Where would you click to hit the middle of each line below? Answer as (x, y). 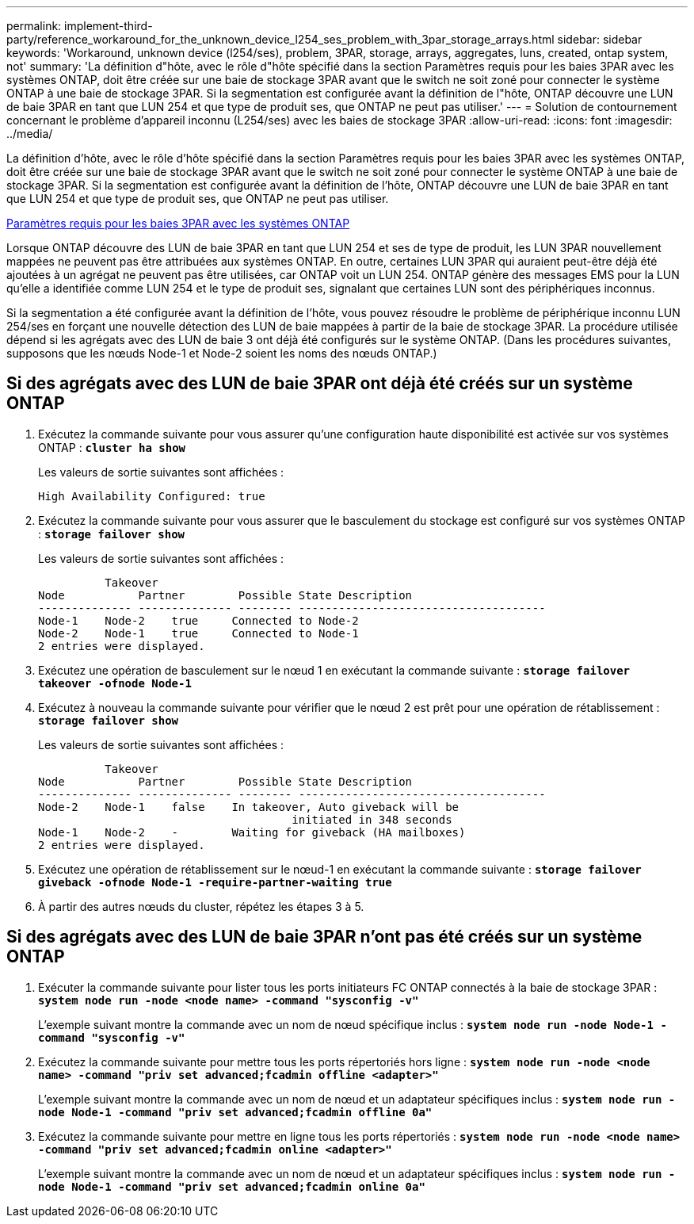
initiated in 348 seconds (372, 819)
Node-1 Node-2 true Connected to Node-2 (198, 620)
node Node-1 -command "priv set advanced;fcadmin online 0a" (232, 1186)
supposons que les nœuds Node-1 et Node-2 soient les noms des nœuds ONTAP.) (222, 353)
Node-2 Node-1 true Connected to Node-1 (198, 633)
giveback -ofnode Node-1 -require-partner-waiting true (215, 882)
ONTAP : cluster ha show (112, 447)
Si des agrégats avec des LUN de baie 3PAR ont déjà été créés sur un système (320, 384)
